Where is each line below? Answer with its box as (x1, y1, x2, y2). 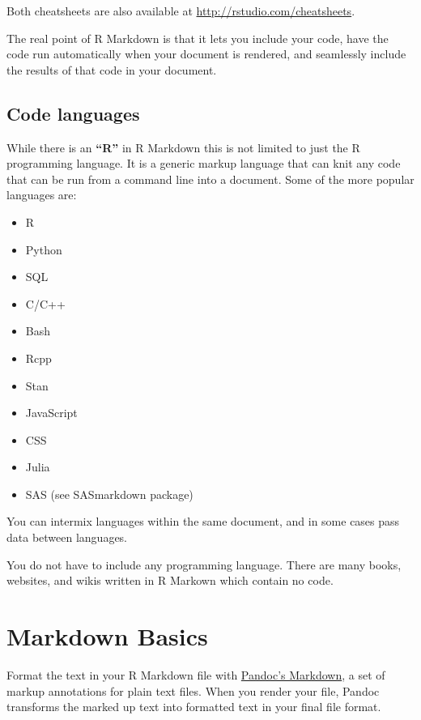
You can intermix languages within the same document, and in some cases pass (6, 513, 400, 530)
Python (25, 241, 62, 258)
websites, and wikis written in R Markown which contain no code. (6, 572, 334, 589)
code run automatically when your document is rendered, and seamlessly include (6, 45, 406, 62)
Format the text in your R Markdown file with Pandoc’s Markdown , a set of (6, 666, 385, 683)
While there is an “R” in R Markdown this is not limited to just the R (6, 138, 360, 156)
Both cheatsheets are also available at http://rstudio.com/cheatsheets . (6, 2, 355, 19)
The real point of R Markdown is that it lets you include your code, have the (6, 29, 389, 46)
